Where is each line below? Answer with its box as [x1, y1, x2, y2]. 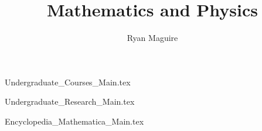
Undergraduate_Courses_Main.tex [5, 75, 131, 88]
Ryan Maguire [127, 32, 178, 44]
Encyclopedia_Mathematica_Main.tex [5, 115, 144, 127]
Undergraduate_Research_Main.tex [5, 95, 135, 108]
